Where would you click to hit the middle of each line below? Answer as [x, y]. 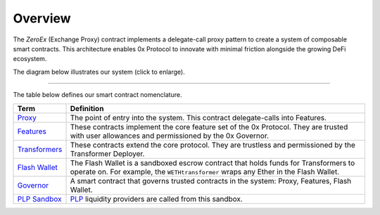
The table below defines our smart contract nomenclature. [97, 95]
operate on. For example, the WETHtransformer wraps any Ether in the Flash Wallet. [205, 171]
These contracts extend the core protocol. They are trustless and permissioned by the [213, 145]
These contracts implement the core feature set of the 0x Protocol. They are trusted [209, 126]
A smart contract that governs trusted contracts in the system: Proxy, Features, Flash [211, 181]
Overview [42, 18]
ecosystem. [30, 59]
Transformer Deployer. [107, 153]
